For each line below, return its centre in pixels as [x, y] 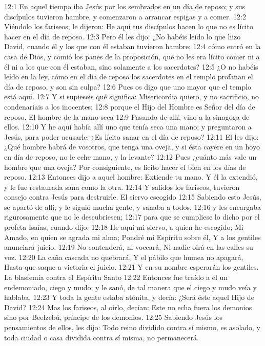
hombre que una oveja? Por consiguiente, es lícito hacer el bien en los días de [125, 167]
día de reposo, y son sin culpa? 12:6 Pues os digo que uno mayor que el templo [128, 86]
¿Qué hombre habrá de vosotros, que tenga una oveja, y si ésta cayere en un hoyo [132, 147]
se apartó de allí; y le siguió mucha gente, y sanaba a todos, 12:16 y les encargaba [132, 207]
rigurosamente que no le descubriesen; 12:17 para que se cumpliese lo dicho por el [132, 217]
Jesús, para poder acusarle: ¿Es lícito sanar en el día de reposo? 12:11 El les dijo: [131, 136]
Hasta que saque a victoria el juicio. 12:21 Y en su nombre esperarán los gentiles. [131, 267]
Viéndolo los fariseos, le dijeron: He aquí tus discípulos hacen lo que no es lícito [129, 26]
